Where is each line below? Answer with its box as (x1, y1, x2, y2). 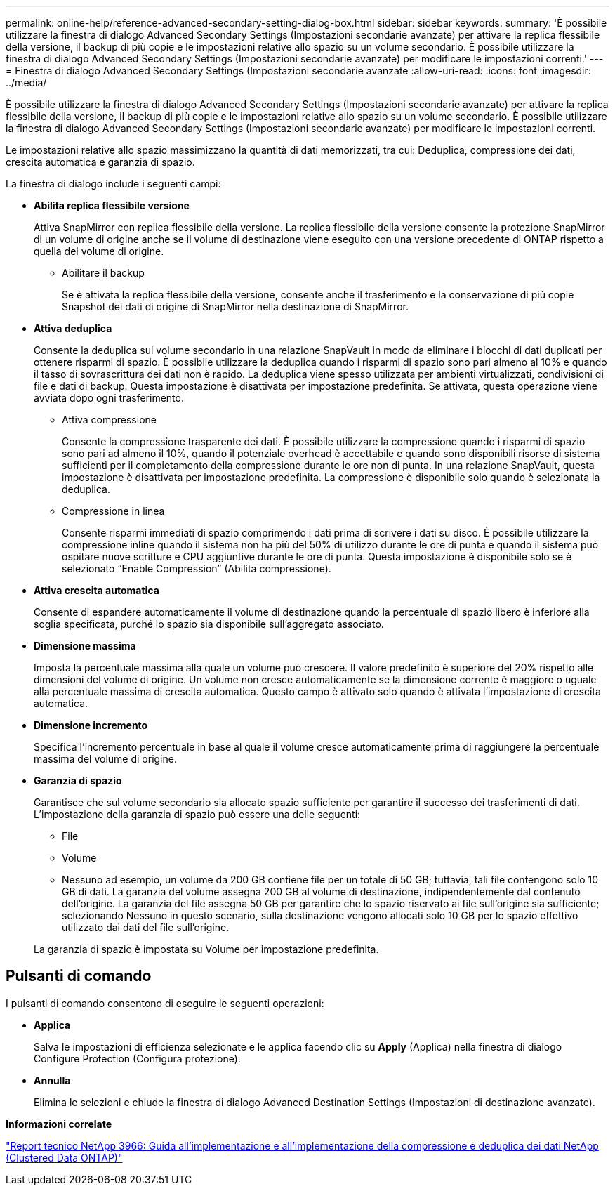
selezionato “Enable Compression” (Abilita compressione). (62, 562, 331, 574)
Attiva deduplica (34, 322, 112, 334)
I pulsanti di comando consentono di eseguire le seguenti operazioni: (6, 996, 324, 1009)
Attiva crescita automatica (34, 584, 159, 596)
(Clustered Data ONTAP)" (6, 1151, 123, 1164)
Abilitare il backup (62, 267, 145, 279)
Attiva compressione (62, 414, 157, 426)
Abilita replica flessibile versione (34, 199, 190, 211)
